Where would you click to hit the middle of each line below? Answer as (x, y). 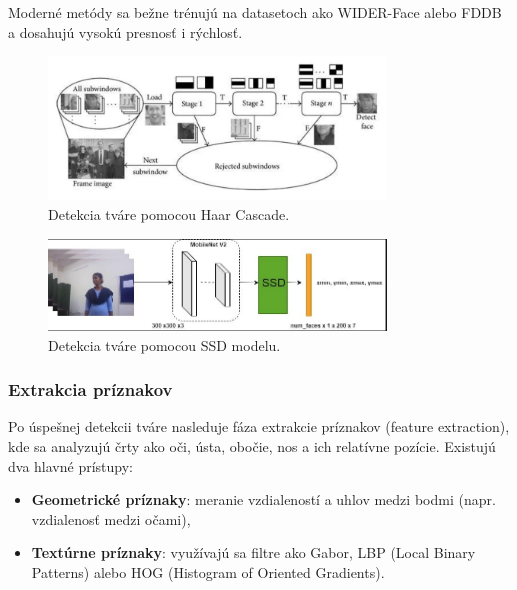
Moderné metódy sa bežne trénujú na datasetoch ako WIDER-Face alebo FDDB (255, 12)
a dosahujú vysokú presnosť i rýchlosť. (125, 31)
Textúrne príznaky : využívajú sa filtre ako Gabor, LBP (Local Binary (253, 552)
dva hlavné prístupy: (70, 465)
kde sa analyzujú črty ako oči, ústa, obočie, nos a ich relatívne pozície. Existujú (252, 445)
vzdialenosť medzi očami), (111, 518)
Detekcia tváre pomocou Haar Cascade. (169, 214)
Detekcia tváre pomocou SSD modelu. (164, 344)
